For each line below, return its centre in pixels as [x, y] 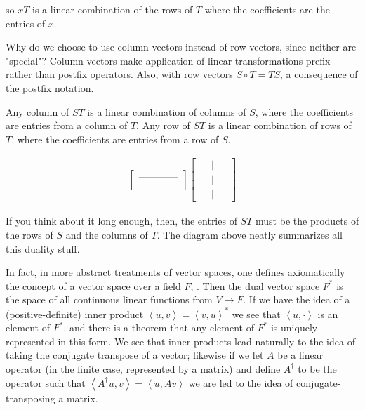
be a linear [300, 355]
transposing [31, 398]
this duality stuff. [43, 248]
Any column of [38, 111]
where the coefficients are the [267, 9]
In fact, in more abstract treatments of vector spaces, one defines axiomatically [175, 272]
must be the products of [307, 221]
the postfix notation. [50, 87]
